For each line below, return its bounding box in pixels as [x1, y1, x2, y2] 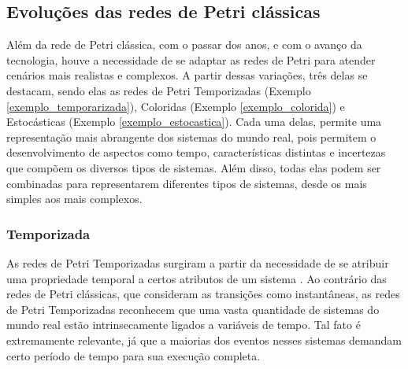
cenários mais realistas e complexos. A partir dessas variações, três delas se [6, 67, 368, 83]
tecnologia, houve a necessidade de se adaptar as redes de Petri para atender [6, 51, 376, 68]
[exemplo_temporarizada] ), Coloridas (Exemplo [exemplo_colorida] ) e [6, 98, 345, 114]
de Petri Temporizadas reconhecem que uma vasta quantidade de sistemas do [6, 301, 380, 317]
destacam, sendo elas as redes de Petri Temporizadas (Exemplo [6, 82, 311, 98]
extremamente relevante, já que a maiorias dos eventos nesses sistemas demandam [6, 331, 402, 348]
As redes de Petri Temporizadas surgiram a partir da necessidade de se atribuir [6, 254, 389, 271]
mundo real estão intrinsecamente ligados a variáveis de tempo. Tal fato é [6, 316, 361, 333]
